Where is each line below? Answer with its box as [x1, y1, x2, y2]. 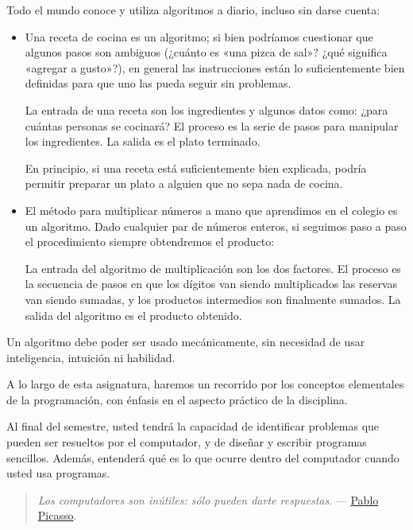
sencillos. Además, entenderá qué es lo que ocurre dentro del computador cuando [6, 449, 399, 466]
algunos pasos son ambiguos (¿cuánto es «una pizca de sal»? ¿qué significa [25, 44, 388, 60]
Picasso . [37, 507, 77, 524]
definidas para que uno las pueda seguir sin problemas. [25, 75, 291, 92]
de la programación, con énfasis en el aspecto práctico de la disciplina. [6, 391, 348, 407]
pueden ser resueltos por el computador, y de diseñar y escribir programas [6, 434, 367, 450]
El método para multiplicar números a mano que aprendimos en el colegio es [25, 201, 398, 218]
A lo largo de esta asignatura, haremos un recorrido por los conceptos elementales [6, 376, 404, 392]
